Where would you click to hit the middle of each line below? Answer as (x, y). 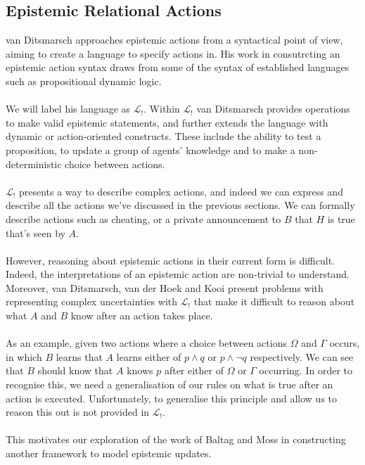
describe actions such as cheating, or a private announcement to (143, 218)
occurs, (345, 343)
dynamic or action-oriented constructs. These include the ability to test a (164, 136)
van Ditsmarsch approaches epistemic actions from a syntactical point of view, (174, 40)
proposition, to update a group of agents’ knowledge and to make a (151, 149)
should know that (75, 370)
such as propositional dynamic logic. (84, 81)
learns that (79, 356)
